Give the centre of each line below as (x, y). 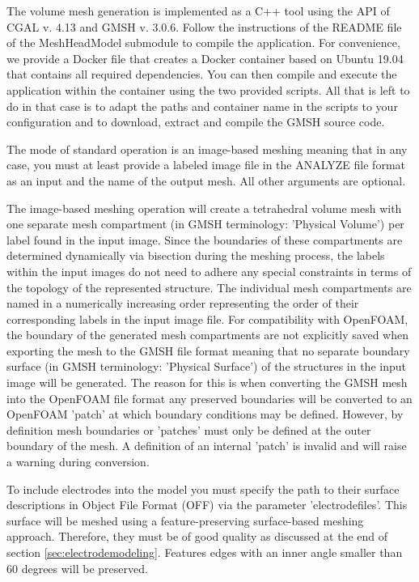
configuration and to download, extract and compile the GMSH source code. (196, 122)
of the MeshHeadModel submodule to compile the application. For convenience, (203, 42)
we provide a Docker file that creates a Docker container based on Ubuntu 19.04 (205, 58)
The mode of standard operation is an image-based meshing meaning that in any (207, 149)
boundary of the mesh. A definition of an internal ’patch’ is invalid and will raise (207, 446)
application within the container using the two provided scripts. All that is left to (208, 89)
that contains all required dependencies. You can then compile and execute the (202, 74)
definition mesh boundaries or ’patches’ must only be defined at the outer (189, 429)
